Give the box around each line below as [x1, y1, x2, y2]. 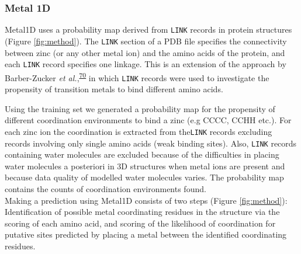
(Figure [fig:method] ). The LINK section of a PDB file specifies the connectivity [5, 34, 287, 47]
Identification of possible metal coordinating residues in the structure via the [5, 206, 280, 218]
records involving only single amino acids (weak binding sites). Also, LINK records [5, 137, 297, 149]
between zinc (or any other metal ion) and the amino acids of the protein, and [5, 46, 285, 58]
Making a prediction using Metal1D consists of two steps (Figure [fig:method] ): [5, 194, 288, 206]
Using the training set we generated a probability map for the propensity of [5, 102, 275, 114]
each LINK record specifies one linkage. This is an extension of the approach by [5, 58, 286, 70]
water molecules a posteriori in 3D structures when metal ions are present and [5, 159, 285, 172]
